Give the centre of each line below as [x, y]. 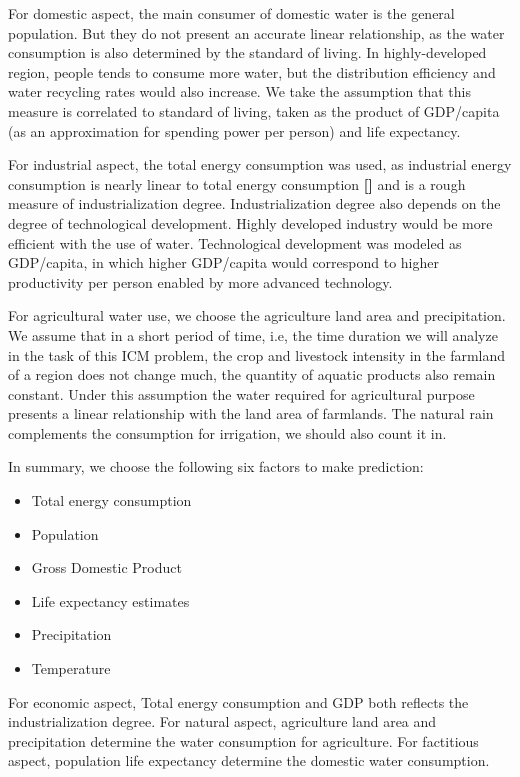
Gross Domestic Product [106, 567]
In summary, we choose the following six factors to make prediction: [216, 466]
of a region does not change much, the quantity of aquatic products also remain [252, 374]
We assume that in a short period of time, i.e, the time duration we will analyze [253, 334]
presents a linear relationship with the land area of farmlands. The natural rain [251, 413]
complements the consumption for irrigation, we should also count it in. [227, 432]
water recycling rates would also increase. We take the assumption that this [239, 91]
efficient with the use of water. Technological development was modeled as [235, 242]
